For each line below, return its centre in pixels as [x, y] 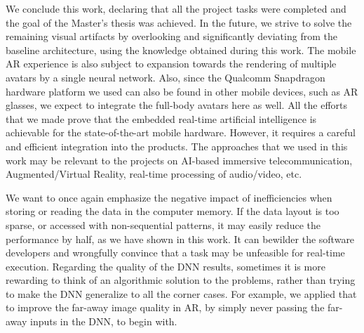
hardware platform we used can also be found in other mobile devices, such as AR [182, 91]
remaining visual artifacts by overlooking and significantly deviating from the [171, 36]
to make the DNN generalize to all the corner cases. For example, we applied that [181, 293]
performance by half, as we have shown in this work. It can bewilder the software [180, 239]
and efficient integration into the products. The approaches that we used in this [177, 146]
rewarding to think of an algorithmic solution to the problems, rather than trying [181, 280]
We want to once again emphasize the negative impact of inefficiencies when [169, 197]
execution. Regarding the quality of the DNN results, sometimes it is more [166, 266]
